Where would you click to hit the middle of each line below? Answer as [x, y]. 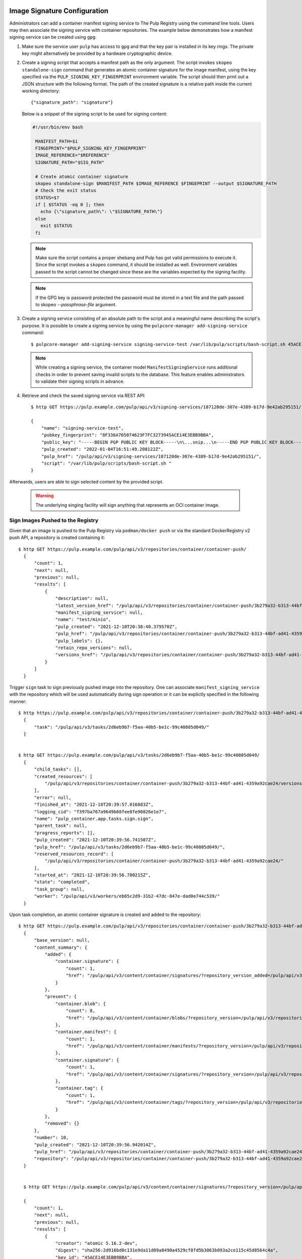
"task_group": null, [59, 889]
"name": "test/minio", [84, 620]
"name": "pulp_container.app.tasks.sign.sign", [94, 819]
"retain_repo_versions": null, [94, 648]
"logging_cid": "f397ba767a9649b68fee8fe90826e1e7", [100, 812]
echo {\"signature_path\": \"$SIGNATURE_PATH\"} [102, 212]
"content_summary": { [61, 947]
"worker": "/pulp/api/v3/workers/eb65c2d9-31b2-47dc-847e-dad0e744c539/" [127, 896]
